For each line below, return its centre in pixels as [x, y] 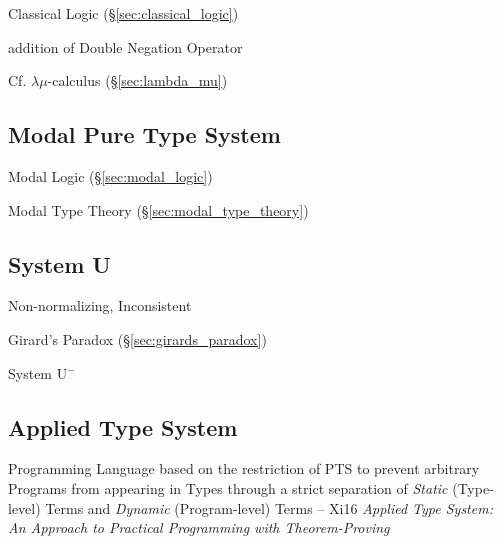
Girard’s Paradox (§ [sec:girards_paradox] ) [137, 338]
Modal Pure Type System [144, 134]
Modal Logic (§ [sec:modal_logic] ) [110, 175]
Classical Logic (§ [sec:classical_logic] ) [123, 13]
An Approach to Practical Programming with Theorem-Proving [199, 527]
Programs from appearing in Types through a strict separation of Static [228, 487]
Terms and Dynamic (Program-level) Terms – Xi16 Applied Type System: [269, 507]
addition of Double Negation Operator [125, 46]
